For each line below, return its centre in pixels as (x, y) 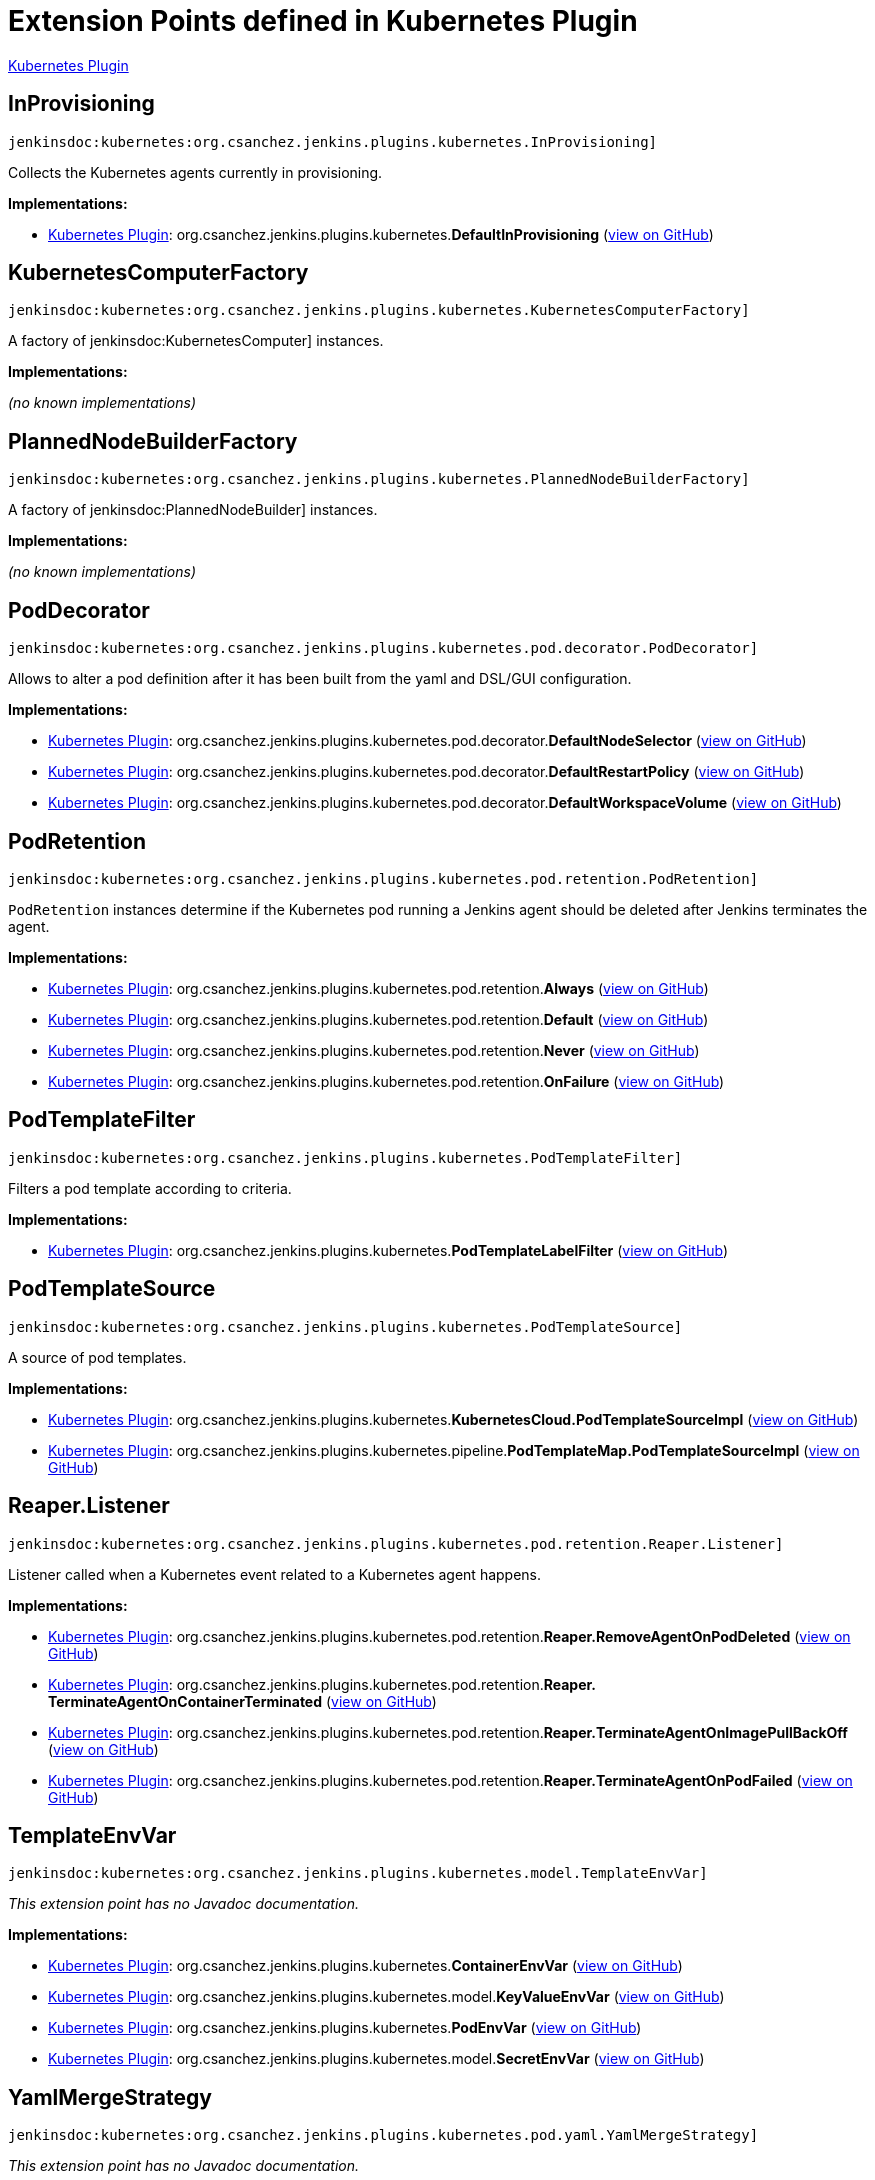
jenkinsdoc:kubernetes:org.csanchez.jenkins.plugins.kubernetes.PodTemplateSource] (345, 1326)
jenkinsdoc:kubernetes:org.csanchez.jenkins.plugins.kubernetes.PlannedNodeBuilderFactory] (379, 479)
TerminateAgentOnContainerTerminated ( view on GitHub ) (242, 1701)
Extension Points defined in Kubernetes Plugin (323, 21)
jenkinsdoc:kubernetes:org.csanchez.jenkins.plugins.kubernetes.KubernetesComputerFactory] (379, 310)
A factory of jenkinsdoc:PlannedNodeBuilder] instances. (193, 510)
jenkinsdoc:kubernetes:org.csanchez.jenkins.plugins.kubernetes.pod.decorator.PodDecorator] (383, 648)
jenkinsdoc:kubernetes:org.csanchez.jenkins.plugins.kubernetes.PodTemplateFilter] (345, 1157)
